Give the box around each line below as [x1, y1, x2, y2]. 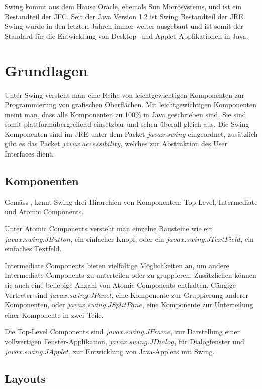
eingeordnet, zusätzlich [188, 128, 258, 139]
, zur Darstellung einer [170, 326, 240, 337]
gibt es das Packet [5, 138, 60, 149]
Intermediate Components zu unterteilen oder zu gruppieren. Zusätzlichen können [5, 270, 256, 280]
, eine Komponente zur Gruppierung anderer [111, 289, 248, 300]
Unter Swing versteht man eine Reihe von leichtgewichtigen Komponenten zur [5, 89, 245, 100]
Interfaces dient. [5, 148, 54, 159]
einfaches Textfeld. [5, 243, 62, 254]
